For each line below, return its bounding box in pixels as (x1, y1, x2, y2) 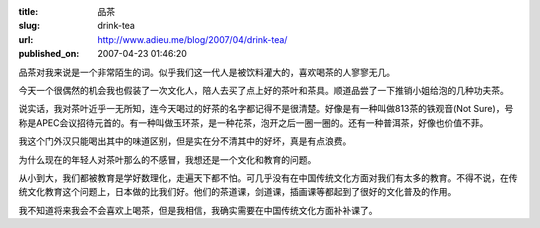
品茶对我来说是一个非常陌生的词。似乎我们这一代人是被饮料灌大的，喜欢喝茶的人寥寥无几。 (18, 66, 395, 78)
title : (18, 6, 39, 17)
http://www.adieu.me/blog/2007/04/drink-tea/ (97, 33, 288, 45)
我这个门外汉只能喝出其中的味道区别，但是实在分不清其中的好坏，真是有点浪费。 (18, 135, 352, 147)
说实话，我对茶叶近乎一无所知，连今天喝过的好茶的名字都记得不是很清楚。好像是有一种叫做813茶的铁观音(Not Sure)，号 (18, 103, 514, 115)
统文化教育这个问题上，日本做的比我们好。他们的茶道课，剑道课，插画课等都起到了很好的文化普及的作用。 (18, 186, 457, 198)
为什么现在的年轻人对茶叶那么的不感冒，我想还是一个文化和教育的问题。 (18, 153, 317, 165)
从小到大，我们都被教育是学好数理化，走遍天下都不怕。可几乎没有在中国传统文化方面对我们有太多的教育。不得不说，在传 (18, 171, 518, 184)
